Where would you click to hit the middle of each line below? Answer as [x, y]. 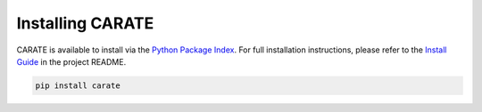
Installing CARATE [85, 23]
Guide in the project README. [71, 61]
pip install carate [78, 85]
